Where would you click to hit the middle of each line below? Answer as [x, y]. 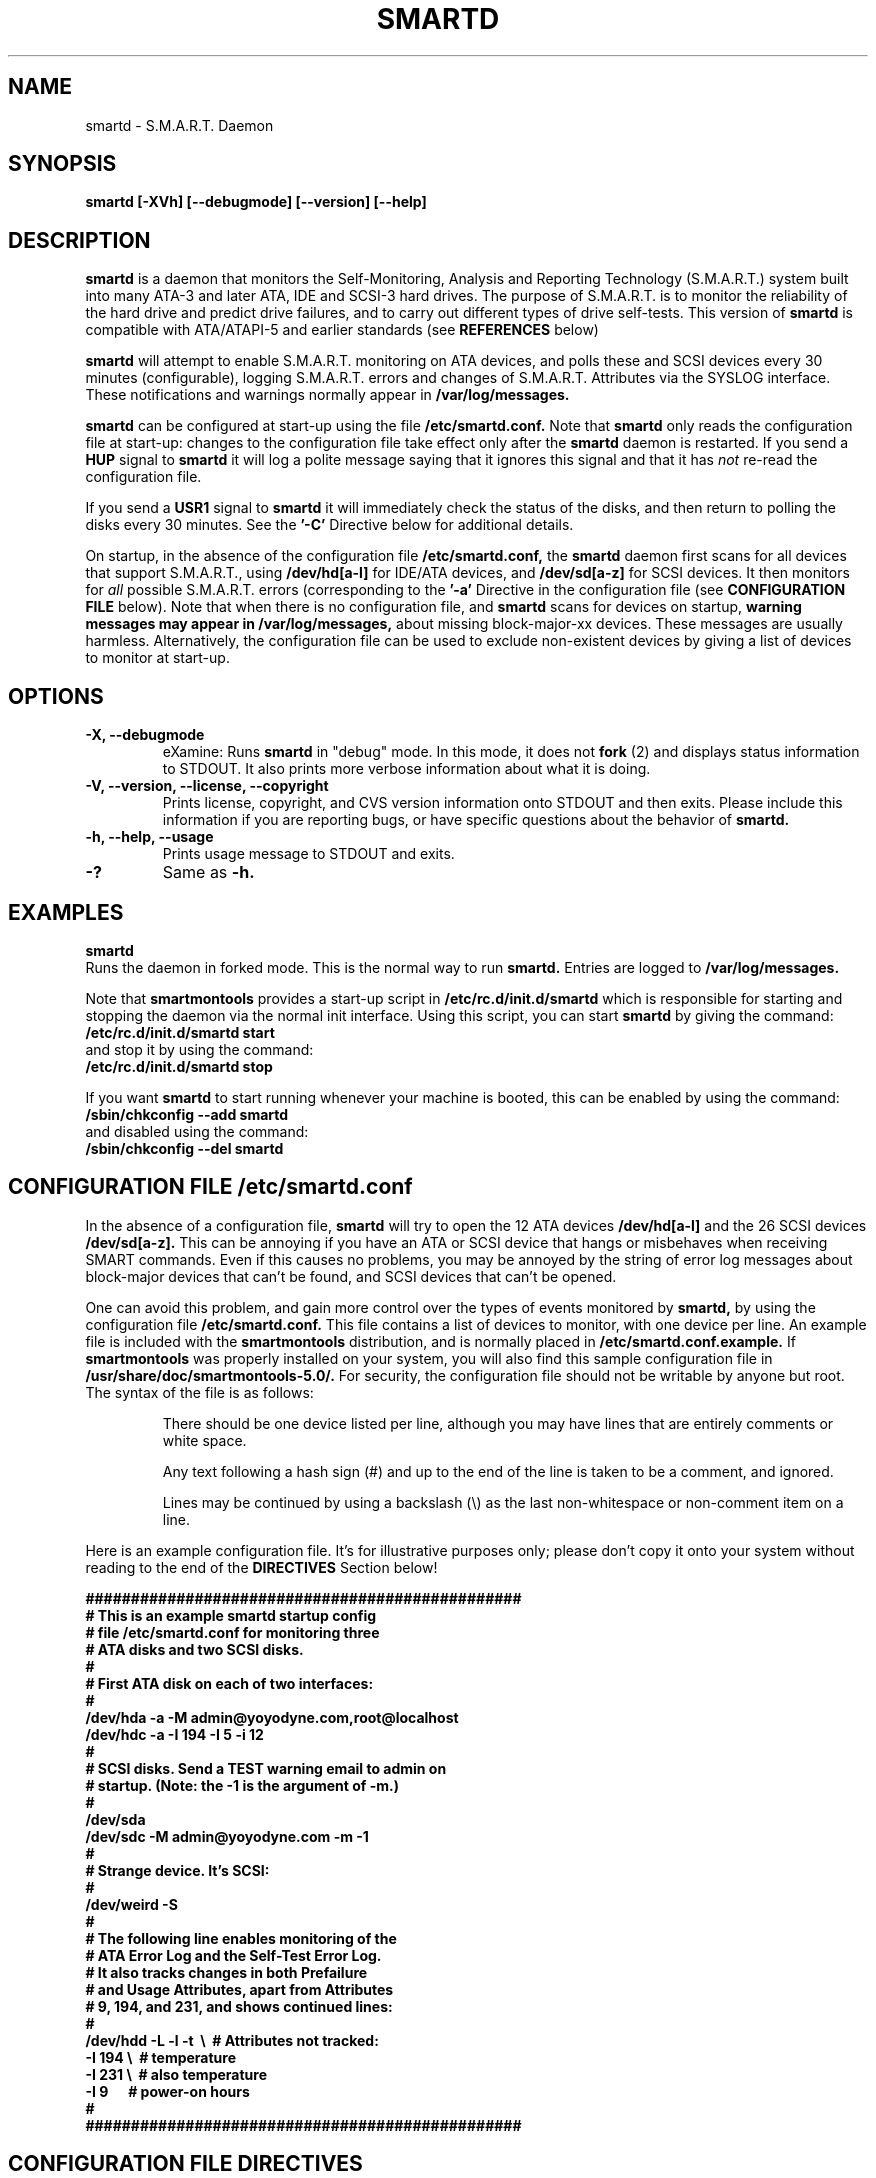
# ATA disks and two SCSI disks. [194, 1649]
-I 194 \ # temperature [161, 2057]
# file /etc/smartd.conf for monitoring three [232, 1632]
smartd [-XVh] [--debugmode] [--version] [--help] [256, 202]
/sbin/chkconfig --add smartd [187, 1114]
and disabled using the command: [197, 1131]
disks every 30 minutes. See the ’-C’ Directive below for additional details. [329, 525]
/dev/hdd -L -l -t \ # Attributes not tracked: [232, 2040]
